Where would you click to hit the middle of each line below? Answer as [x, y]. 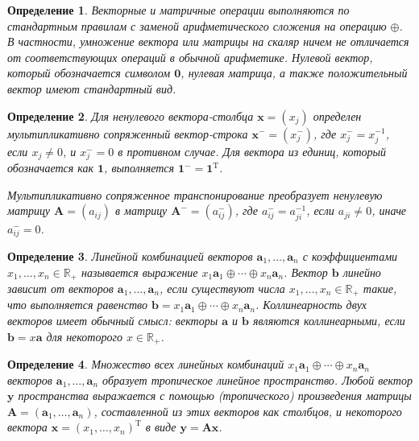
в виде [161, 427]
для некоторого [84, 336]
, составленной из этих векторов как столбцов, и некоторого [248, 411]
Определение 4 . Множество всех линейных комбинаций [146, 364]
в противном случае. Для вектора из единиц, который [252, 151]
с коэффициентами [350, 256]
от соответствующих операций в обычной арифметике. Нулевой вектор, [190, 57]
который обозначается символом [89, 73]
